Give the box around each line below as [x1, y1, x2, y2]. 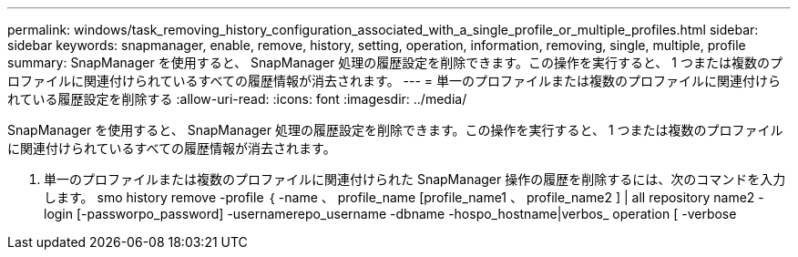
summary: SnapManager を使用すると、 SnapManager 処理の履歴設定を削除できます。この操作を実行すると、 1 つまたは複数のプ [7, 55, 783, 70]
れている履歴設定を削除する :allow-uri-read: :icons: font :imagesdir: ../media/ [7, 91, 467, 107]
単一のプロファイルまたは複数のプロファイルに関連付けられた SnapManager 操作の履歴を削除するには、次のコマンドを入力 [44, 171, 786, 187]
